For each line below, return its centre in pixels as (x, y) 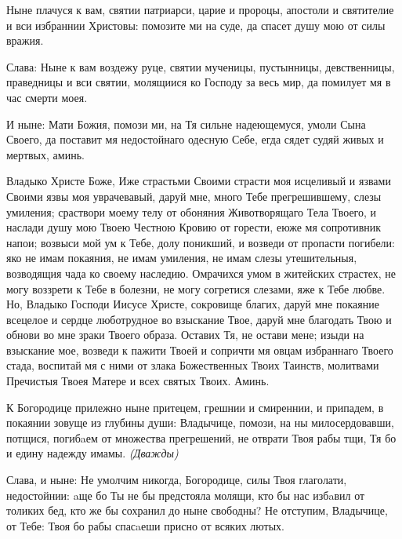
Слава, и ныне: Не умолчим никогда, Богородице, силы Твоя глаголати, (177, 480)
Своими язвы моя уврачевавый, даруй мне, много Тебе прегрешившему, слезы (194, 196)
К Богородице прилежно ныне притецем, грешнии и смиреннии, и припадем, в (195, 407)
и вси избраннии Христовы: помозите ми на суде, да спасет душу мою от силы (196, 25)
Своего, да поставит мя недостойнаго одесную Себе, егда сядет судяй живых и (195, 139)
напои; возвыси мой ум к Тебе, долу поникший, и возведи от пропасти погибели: (201, 242)
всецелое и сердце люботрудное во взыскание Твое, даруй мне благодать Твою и (199, 319)
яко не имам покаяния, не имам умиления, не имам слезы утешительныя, (182, 258)
